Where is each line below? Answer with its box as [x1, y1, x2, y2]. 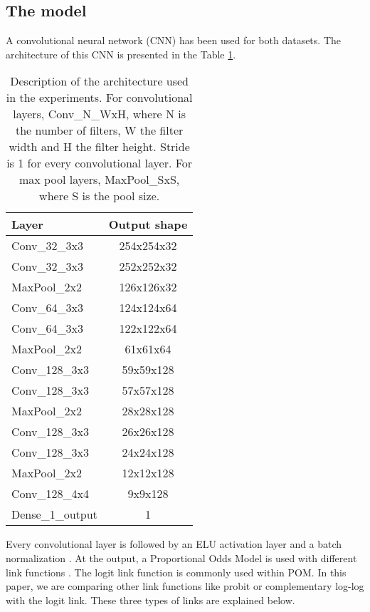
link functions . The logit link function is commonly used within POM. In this [6, 564, 347, 579]
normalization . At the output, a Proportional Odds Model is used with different [6, 550, 357, 565]
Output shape [108, 216, 188, 233]
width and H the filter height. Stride [9, 138, 190, 155]
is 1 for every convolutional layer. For [6, 155, 193, 172]
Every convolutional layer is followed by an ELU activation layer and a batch [6, 536, 342, 551]
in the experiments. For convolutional [6, 89, 193, 106]
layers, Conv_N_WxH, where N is [13, 105, 186, 123]
